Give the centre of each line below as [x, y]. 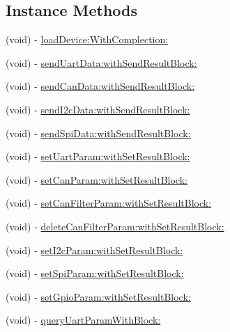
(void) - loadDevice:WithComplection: [87, 39]
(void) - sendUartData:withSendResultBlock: [101, 62]
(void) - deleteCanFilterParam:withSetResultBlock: [115, 226]
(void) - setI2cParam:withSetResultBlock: [94, 250]
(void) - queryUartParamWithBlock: [83, 320]
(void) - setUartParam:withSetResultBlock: [98, 156]
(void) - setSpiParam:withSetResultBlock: [95, 273]
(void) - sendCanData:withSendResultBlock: [100, 86]
